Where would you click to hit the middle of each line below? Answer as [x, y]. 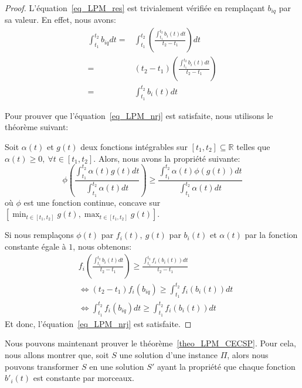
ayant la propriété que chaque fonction [226, 366]
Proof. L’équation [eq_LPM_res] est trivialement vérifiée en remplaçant [135, 8]
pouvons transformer [42, 366]
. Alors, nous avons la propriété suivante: [167, 158]
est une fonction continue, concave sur [92, 202]
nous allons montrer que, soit [57, 355]
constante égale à [35, 246]
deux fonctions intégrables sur [134, 147]
